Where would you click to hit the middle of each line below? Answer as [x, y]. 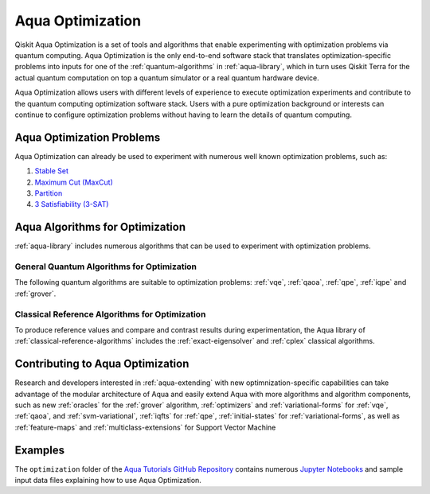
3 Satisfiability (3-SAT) [72, 204]
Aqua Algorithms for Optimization [100, 227]
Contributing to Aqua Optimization [102, 364]
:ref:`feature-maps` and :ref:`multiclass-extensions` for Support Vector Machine [145, 427]
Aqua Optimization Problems [88, 137]
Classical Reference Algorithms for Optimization [110, 314]
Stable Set [52, 171]
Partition [49, 193]
